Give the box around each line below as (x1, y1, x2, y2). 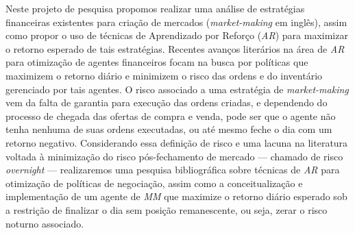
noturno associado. (5, 216, 84, 230)
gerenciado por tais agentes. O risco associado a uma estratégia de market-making (5, 82, 349, 96)
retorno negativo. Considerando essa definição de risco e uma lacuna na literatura (5, 135, 348, 149)
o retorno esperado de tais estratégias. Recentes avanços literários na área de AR (5, 41, 345, 56)
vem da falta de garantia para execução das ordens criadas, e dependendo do (5, 95, 328, 110)
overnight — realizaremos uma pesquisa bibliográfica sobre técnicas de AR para (5, 162, 340, 177)
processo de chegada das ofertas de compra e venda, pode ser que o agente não (5, 108, 336, 123)
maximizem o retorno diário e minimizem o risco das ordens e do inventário (5, 68, 323, 82)
